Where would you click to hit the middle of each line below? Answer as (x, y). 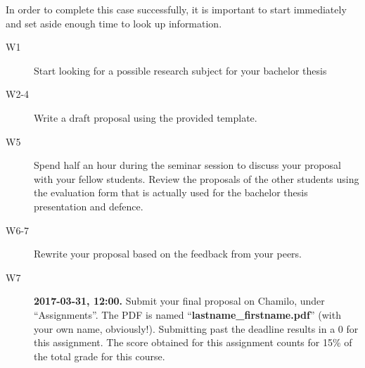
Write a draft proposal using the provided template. (146, 117)
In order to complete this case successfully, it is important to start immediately (176, 9)
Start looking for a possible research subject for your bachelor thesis (180, 70)
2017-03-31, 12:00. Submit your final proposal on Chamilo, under (179, 301)
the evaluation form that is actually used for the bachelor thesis (171, 192)
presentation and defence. (89, 206)
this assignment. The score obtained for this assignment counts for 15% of (193, 342)
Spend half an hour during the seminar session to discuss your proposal (187, 165)
